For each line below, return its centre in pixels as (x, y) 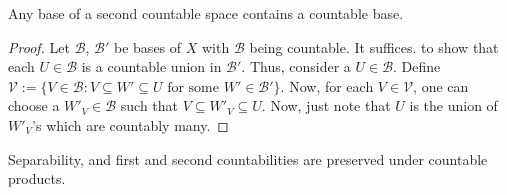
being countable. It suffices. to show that (374, 46)
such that (149, 105)
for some (193, 87)
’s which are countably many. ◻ (130, 124)
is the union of (453, 105)
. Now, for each (327, 85)
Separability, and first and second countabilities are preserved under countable (248, 158)
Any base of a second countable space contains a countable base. (206, 13)
